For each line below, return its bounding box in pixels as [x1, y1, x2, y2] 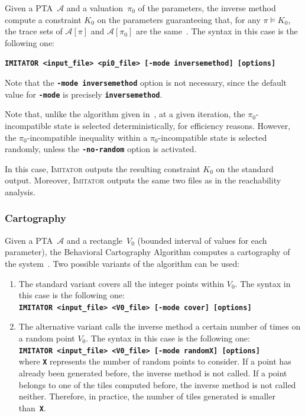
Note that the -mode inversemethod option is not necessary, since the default [5, 76, 287, 89]
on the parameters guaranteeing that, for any [97, 13, 261, 25]
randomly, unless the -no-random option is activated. [5, 143, 197, 155]
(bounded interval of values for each [137, 234, 267, 246]
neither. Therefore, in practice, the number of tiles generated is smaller [18, 390, 275, 402]
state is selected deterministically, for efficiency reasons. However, [54, 119, 291, 131]
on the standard [216, 162, 274, 175]
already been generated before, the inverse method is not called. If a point [18, 366, 287, 379]
